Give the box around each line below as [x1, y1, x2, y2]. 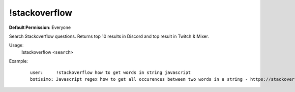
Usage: [9, 42, 24, 48]
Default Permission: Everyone [9, 24, 71, 30]
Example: [9, 58, 28, 64]
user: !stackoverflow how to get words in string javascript [30, 69, 191, 75]
